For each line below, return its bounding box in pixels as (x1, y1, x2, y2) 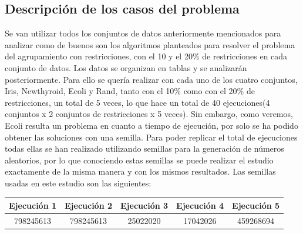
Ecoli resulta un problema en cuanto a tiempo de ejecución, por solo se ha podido (5, 119, 298, 131)
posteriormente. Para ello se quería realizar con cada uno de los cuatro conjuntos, (5, 73, 298, 85)
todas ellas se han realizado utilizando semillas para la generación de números (5, 142, 284, 155)
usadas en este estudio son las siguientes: (5, 176, 151, 189)
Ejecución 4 (176, 199, 224, 212)
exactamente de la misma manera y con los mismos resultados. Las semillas (5, 165, 276, 178)
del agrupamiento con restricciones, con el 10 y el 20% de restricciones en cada (5, 50, 288, 62)
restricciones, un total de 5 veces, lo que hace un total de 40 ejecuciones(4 (5, 96, 270, 108)
